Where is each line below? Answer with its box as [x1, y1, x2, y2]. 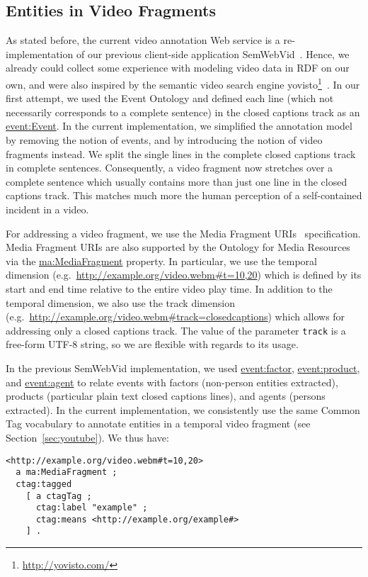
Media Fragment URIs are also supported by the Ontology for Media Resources [6, 240, 350, 254]
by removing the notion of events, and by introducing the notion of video [6, 133, 323, 147]
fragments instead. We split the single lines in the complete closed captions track [6, 146, 356, 161]
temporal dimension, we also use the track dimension [6, 295, 235, 310]
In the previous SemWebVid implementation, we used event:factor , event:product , [6, 360, 360, 375]
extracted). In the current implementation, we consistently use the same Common [6, 402, 360, 417]
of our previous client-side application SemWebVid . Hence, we [76, 46, 350, 61]
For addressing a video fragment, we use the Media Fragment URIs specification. [6, 225, 361, 240]
